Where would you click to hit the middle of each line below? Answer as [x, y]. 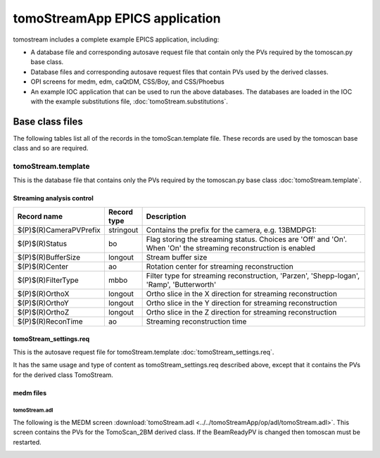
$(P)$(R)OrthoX [43, 293]
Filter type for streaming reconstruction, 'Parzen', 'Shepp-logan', [253, 276]
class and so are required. [51, 148]
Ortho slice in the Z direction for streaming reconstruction [241, 312]
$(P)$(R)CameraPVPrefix [59, 230]
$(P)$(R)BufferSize [49, 257]
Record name [40, 216]
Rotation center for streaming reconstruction [220, 266]
